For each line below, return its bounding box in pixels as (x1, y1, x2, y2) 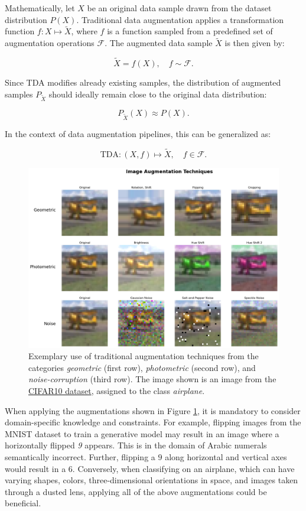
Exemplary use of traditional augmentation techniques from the (28, 350, 259, 362)
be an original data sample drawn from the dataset (87, 2, 272, 14)
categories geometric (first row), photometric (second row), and (28, 361, 256, 373)
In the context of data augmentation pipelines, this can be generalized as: (5, 128, 271, 140)
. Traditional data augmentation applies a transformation (76, 13, 284, 25)
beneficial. (5, 497, 41, 509)
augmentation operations (5, 37, 95, 49)
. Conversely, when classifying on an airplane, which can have (72, 462, 295, 474)
